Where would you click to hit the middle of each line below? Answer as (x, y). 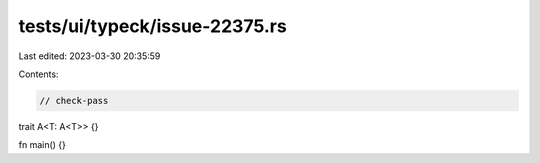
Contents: (38, 74)
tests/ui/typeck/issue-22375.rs (152, 26)
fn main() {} (42, 145)
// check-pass (74, 100)
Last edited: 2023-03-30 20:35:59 (89, 56)
